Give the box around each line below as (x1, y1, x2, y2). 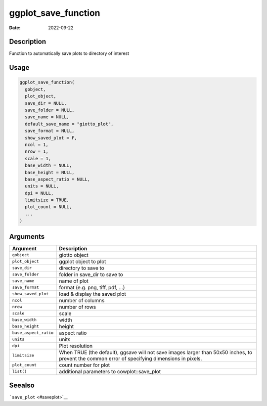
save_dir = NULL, (25, 100, 67, 106)
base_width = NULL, (25, 163, 72, 168)
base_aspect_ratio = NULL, (25, 176, 90, 182)
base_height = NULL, (25, 170, 75, 175)
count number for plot (59, 361, 110, 368)
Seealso (9, 381, 35, 390)
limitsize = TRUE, (25, 197, 69, 203)
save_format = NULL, (25, 128, 75, 134)
